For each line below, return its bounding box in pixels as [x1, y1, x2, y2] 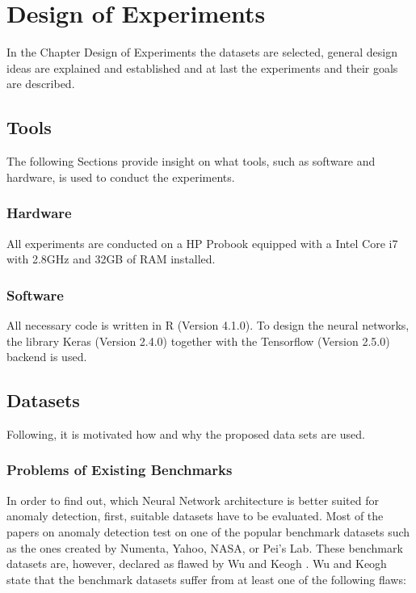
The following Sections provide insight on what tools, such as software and [6, 153, 376, 170]
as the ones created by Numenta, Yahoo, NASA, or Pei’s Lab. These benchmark [6, 539, 403, 556]
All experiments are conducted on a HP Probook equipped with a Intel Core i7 [6, 234, 398, 251]
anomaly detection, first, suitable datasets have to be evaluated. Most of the [6, 507, 384, 524]
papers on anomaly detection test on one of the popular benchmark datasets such [6, 523, 410, 540]
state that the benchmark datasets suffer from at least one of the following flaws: [6, 570, 406, 587]
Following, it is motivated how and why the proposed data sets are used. [6, 425, 365, 442]
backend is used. [6, 348, 87, 365]
